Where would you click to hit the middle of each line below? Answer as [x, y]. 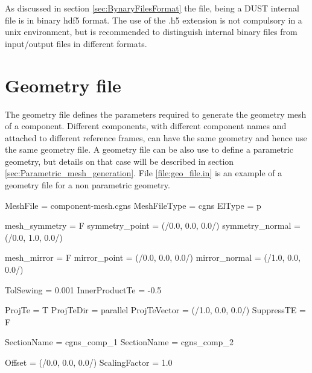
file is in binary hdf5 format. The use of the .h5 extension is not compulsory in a [154, 20]
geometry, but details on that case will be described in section [119, 161]
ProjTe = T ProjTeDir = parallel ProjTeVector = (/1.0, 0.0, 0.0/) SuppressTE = [155, 310]
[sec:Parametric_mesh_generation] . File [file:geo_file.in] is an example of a [144, 173]
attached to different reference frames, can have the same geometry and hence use [156, 137]
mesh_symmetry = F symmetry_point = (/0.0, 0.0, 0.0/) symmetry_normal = [153, 225]
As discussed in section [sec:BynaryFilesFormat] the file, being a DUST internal [152, 8]
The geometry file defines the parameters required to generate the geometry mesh [156, 114]
